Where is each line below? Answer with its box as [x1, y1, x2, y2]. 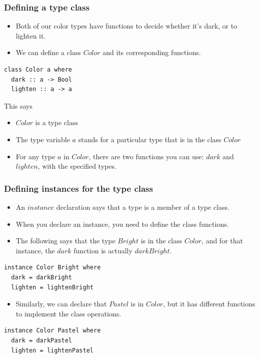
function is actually [73, 245, 132, 255]
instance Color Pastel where [4, 327, 101, 334]
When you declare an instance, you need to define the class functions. [15, 218, 229, 229]
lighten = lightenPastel [11, 346, 93, 354]
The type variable [15, 134, 70, 144]
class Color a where [4, 66, 72, 73]
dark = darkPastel [11, 336, 72, 344]
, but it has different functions [163, 298, 255, 309]
